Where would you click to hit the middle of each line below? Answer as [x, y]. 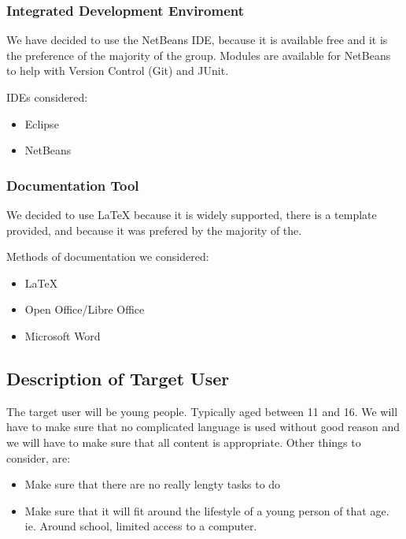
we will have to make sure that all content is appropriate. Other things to [184, 442]
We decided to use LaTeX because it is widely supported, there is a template [192, 214]
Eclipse [42, 123]
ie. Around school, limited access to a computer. [141, 526]
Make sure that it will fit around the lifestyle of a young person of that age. [207, 510]
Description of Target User [118, 378]
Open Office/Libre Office [85, 309]
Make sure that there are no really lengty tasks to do [153, 484]
